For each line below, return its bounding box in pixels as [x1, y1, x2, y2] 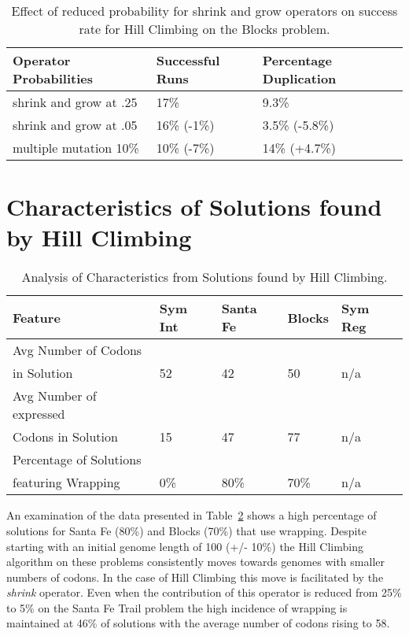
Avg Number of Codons [13, 341, 142, 360]
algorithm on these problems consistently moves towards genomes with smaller [6, 553, 385, 570]
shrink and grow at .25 [13, 93, 138, 111]
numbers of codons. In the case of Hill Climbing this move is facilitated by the [6, 568, 384, 585]
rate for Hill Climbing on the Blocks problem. [79, 20, 330, 38]
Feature [13, 308, 61, 327]
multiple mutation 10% [13, 139, 139, 157]
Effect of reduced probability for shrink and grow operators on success [11, 2, 398, 20]
